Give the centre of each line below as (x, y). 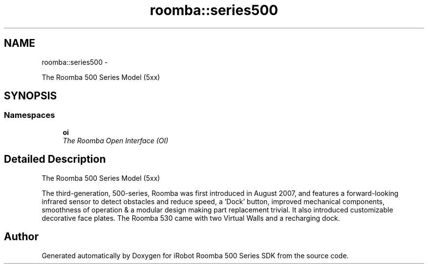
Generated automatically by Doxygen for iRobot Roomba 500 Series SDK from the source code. (195, 255)
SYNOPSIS (31, 96)
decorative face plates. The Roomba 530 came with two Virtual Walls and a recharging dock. (191, 218)
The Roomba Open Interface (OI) (116, 140)
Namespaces (30, 115)
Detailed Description (55, 159)
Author (21, 237)
